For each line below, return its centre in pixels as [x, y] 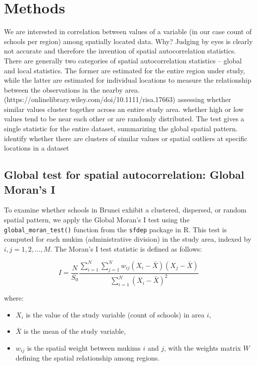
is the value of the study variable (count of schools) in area [115, 314]
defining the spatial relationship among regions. [88, 358]
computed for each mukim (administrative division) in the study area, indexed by [128, 239]
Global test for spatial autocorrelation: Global [124, 175]
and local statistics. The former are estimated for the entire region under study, [125, 70]
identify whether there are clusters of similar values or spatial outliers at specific [126, 138]
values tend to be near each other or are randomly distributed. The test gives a [124, 119]
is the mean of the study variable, [75, 331]
